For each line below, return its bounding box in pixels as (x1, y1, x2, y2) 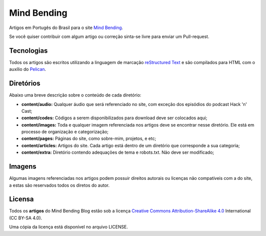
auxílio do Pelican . (9, 67, 46, 72)
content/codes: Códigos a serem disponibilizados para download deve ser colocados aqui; (21, 115, 207, 121)
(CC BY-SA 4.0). (9, 215, 42, 221)
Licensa (9, 195, 34, 203)
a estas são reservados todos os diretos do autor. (9, 182, 110, 188)
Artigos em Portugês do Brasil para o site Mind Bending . (9, 25, 123, 31)
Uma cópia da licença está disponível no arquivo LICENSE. (9, 224, 128, 230)
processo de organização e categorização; (21, 129, 109, 135)
